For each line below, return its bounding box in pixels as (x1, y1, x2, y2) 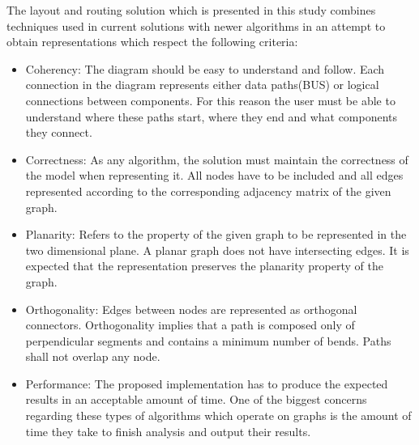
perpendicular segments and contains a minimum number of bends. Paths (25, 332, 391, 349)
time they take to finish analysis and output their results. (25, 422, 311, 439)
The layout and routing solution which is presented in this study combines (6, 2, 376, 18)
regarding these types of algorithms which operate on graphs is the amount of (25, 407, 412, 424)
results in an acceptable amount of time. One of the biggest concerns (25, 391, 367, 408)
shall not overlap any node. (25, 348, 160, 365)
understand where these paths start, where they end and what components (25, 108, 398, 125)
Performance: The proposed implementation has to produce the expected (25, 375, 388, 392)
